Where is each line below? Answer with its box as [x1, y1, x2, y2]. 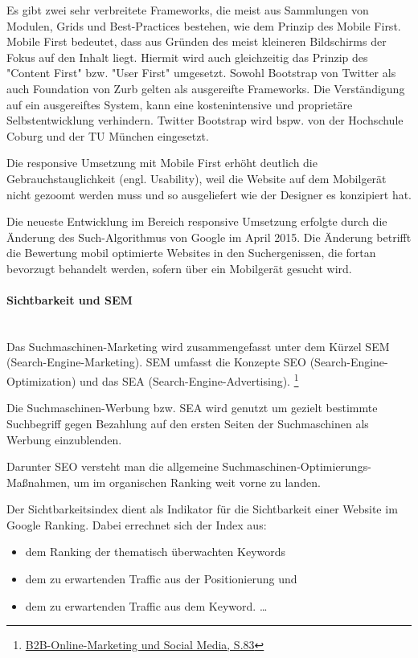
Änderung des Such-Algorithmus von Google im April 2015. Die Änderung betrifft [6, 228, 412, 245]
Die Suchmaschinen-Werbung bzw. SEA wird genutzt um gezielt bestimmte [6, 399, 378, 416]
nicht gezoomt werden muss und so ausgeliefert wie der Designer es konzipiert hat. [6, 186, 412, 202]
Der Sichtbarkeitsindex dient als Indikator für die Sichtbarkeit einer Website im [6, 501, 398, 517]
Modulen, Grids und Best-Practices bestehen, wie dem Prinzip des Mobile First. [6, 17, 401, 34]
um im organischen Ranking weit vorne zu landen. [73, 473, 321, 490]
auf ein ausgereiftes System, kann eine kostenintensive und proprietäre [6, 96, 353, 112]
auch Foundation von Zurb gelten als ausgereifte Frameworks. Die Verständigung [6, 80, 405, 96]
